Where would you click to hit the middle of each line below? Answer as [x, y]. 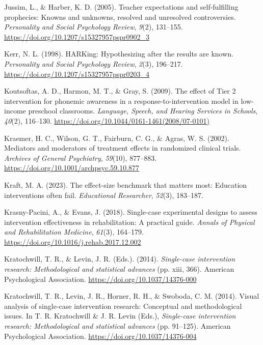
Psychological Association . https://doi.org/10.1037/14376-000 [100, 279]
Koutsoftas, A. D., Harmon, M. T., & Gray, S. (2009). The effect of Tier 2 [120, 91]
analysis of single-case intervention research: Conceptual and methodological [123, 306]
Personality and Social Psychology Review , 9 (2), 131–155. [94, 27]
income [15, 111]
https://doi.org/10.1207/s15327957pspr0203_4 [77, 74]
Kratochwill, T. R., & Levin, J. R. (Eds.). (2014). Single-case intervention [120, 259]
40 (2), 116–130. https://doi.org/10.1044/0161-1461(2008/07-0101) [107, 120]
